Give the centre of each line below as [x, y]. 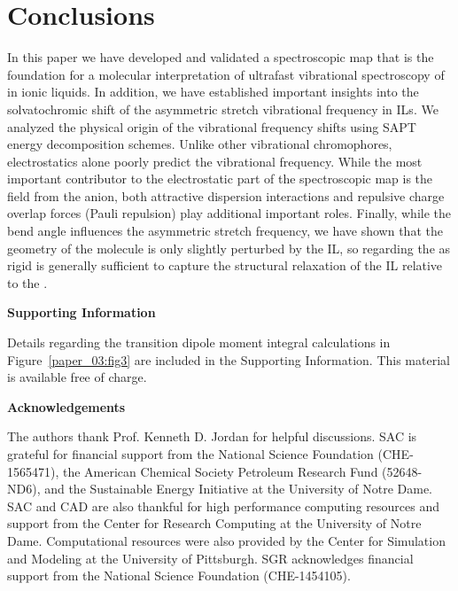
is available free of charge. [77, 377]
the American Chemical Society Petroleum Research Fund [220, 471]
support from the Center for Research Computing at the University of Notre [214, 523]
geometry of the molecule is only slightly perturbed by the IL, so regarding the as [229, 248]
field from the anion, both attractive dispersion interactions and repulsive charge [226, 195]
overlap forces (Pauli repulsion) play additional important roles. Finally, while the [229, 213]
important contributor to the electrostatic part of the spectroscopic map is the [220, 179]
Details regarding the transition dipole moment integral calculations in [199, 342]
